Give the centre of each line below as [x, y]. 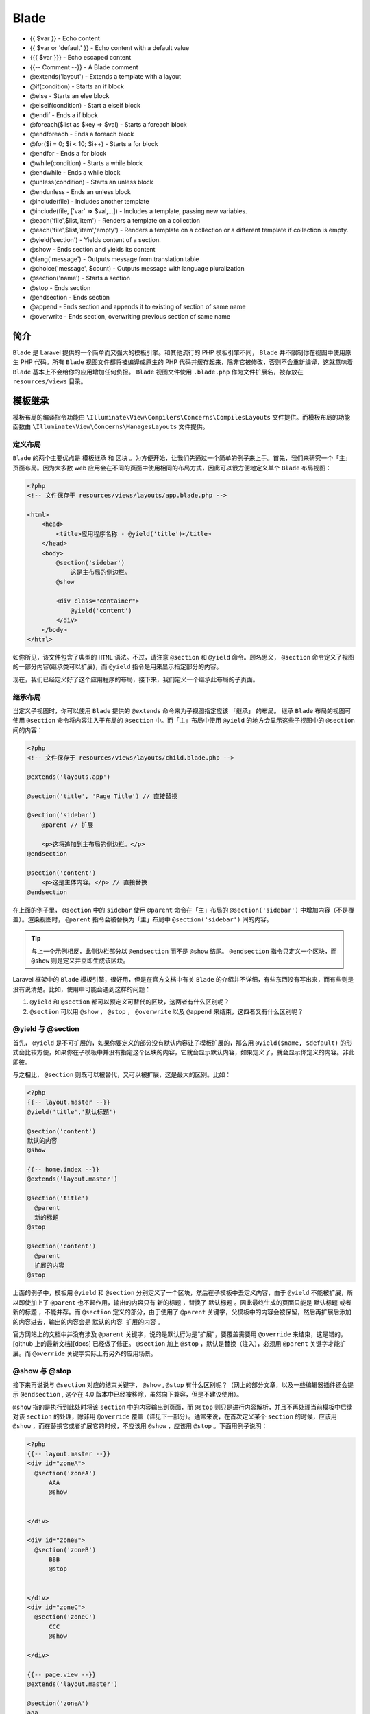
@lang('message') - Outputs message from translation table [114, 259]
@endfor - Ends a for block [68, 154]
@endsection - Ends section [70, 298]
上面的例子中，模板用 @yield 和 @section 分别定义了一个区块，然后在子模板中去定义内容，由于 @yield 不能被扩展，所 [183, 1293]
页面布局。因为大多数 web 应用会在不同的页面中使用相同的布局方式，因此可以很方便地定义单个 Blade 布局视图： [172, 468]
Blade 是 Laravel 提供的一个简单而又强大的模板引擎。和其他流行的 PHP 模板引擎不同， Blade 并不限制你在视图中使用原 [182, 352]
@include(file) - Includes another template [89, 202]
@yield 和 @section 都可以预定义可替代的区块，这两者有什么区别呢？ [129, 1002]
